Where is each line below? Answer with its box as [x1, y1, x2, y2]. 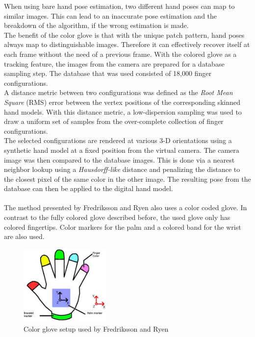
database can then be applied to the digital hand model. [4, 183, 173, 193]
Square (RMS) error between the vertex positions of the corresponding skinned [4, 96, 240, 107]
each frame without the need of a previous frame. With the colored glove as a [4, 48, 237, 59]
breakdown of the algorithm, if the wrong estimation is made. [4, 20, 189, 30]
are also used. [4, 231, 45, 241]
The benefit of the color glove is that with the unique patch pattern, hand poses [4, 29, 245, 40]
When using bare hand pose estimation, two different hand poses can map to [4, 1, 235, 11]
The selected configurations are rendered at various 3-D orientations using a [4, 135, 232, 145]
